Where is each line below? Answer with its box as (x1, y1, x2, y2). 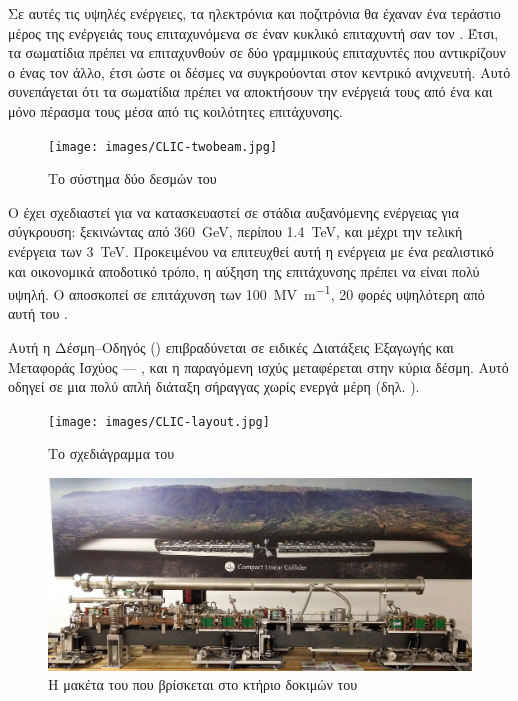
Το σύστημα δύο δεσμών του (48, 168, 217, 189)
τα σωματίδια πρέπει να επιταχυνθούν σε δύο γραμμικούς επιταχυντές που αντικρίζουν (8, 42, 506, 63)
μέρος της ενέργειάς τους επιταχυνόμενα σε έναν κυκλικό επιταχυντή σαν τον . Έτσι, (8, 22, 499, 43)
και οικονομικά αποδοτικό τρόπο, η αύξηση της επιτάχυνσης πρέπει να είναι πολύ (8, 260, 480, 281)
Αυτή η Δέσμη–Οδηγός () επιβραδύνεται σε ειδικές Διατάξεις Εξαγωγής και (8, 337, 454, 358)
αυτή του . (8, 303, 68, 324)
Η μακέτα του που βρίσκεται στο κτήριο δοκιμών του (48, 674, 358, 695)
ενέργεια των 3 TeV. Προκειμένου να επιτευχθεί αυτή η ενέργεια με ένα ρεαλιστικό (8, 241, 494, 261)
